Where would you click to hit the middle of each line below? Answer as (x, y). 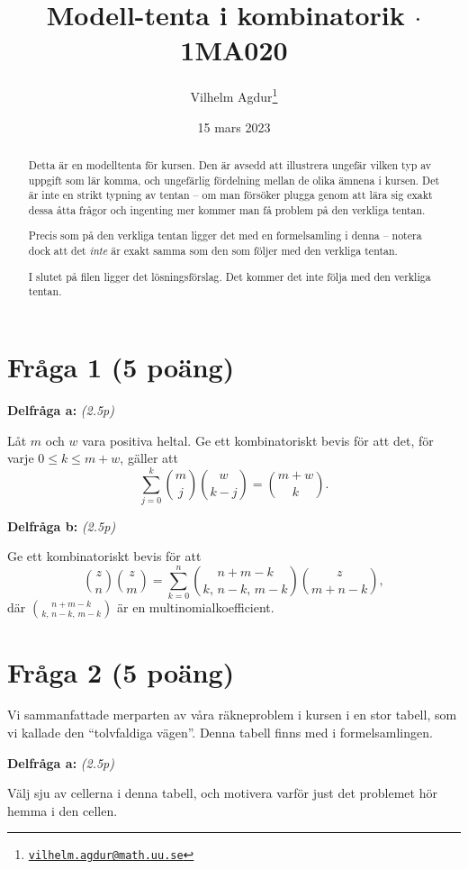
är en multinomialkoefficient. (196, 607)
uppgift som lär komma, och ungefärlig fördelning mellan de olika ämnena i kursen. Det (234, 180)
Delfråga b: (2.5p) (62, 525)
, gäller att (149, 458)
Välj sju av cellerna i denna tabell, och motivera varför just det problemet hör (222, 793)
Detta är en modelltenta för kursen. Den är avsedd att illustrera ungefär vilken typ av (230, 164)
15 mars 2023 (234, 127)
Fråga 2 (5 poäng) (121, 671)
